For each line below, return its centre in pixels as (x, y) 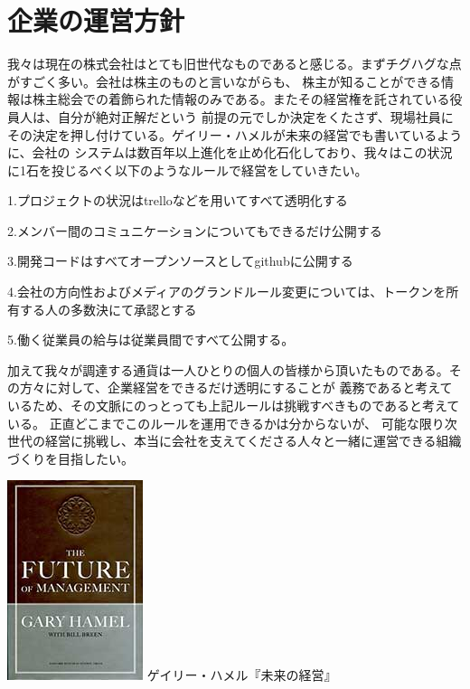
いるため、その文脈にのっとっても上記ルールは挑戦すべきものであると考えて (234, 406)
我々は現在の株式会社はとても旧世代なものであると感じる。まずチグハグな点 (235, 64)
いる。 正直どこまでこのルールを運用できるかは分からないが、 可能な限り (226, 423)
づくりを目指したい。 (70, 458)
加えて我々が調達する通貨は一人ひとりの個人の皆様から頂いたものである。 (228, 369)
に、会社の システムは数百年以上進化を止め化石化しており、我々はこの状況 (230, 152)
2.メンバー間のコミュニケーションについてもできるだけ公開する (195, 230)
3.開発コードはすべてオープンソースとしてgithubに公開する (180, 261)
